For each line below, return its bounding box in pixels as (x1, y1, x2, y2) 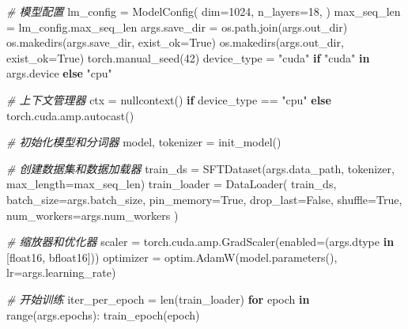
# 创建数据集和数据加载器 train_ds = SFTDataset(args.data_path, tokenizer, (6, 160, 395, 176)
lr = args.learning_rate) (6, 264, 116, 281)
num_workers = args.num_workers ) (6, 206, 179, 223)
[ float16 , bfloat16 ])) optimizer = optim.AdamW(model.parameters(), (6, 248, 338, 265)
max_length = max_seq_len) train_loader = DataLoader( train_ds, (6, 176, 337, 192)
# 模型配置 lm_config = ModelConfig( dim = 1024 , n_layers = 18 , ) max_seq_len (6, 3, 401, 19)
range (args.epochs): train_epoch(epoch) (6, 306, 200, 323)
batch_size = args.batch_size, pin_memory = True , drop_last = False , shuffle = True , (6, 191, 402, 207)
